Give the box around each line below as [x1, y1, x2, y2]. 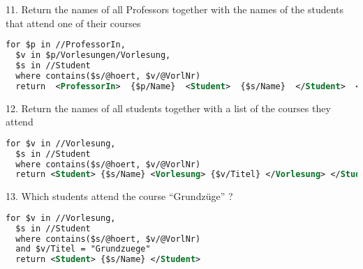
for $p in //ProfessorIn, [6, 40, 126, 50]
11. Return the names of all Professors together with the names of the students [6, 2, 344, 16]
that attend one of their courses [6, 15, 141, 30]
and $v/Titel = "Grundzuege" [15, 244, 151, 254]
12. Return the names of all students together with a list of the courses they [6, 100, 331, 115]
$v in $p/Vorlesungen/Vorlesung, [15, 50, 171, 61]
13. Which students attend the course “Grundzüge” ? [6, 189, 233, 203]
